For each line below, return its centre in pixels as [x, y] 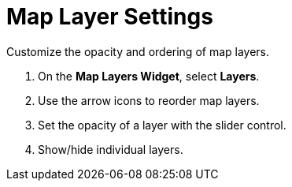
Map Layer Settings [110, 17]
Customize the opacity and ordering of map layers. [138, 51]
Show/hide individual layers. [111, 149]
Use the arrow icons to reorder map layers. [149, 100]
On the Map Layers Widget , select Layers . [149, 76]
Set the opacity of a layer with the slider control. [162, 125]
